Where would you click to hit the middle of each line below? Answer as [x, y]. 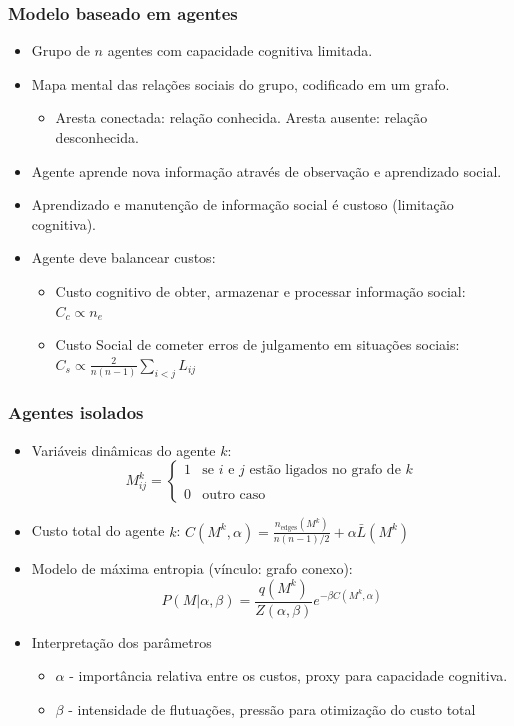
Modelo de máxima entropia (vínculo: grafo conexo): [192, 568]
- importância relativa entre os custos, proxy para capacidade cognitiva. [288, 675]
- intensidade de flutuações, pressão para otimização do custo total [272, 708]
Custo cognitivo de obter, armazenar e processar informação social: [260, 290]
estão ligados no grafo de [325, 470]
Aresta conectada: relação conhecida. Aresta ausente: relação [241, 117]
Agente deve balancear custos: [123, 257]
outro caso [234, 495]
